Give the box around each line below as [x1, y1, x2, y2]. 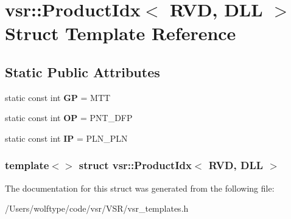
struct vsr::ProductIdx [79, 158, 192, 173]
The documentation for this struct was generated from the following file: [5, 181, 275, 194]
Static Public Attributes [5, 62, 160, 81]
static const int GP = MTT [5, 91, 111, 103]
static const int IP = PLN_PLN [5, 131, 128, 144]
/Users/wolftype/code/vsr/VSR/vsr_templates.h [5, 202, 189, 215]
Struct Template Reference [5, 21, 236, 46]
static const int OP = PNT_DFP [5, 111, 133, 124]
